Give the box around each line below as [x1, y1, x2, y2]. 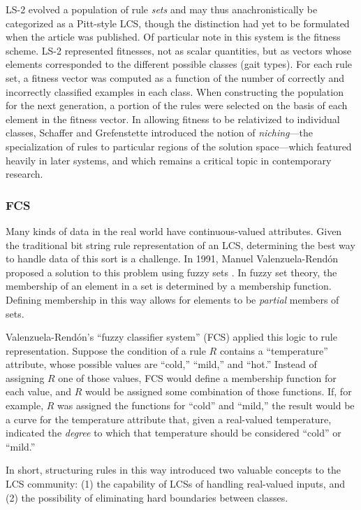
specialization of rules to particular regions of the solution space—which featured [6, 139, 352, 153]
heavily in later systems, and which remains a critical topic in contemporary [6, 153, 332, 167]
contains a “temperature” [219, 343, 328, 357]
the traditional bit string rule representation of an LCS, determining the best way [6, 237, 355, 252]
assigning [6, 370, 45, 385]
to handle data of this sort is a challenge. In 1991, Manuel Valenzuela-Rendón [6, 251, 339, 266]
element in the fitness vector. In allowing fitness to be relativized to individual [6, 111, 340, 126]
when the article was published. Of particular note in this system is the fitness [6, 29, 341, 44]
